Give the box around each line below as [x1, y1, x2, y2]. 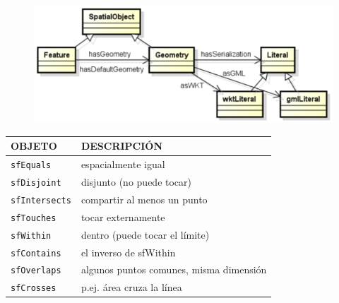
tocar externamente [81, 209, 165, 224]
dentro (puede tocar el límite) [81, 227, 210, 242]
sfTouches [11, 213, 56, 223]
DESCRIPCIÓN [81, 138, 163, 153]
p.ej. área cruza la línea [81, 280, 182, 295]
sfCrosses [11, 283, 56, 294]
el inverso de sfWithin [81, 244, 176, 259]
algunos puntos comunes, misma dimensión [81, 262, 267, 277]
